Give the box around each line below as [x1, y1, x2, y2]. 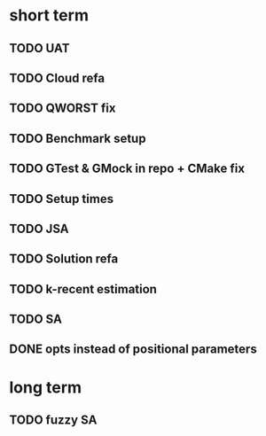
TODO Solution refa [9, 252, 119, 267]
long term [9, 378, 82, 397]
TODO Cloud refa [9, 70, 105, 85]
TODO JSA [9, 221, 69, 236]
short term [9, 5, 89, 26]
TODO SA [9, 312, 62, 327]
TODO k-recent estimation [9, 281, 158, 297]
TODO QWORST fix [9, 101, 116, 116]
